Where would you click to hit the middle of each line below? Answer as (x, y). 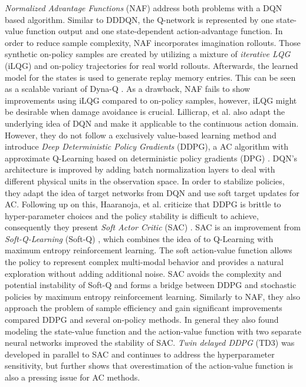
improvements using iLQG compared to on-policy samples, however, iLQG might (151, 100)
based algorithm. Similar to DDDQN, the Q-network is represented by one (139, 19)
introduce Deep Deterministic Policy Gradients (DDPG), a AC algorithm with (147, 146)
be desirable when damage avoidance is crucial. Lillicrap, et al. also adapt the (145, 112)
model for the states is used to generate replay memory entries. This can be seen (150, 77)
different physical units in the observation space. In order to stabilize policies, (145, 181)
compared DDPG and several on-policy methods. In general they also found (142, 320)
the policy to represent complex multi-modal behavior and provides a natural (144, 262)
